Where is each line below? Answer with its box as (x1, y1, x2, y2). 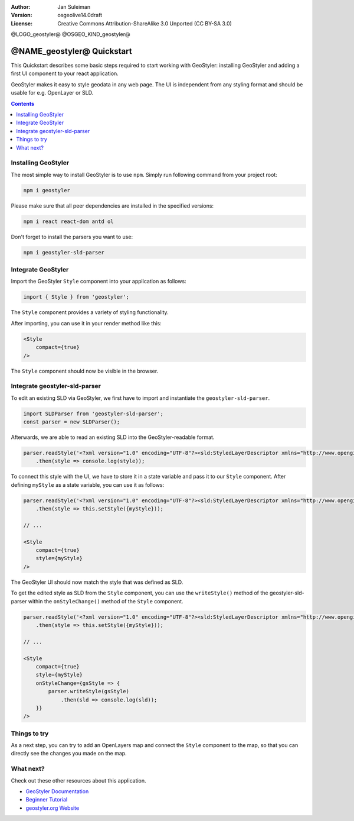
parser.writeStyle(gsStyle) (48, 688, 130, 695)
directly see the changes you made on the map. (11, 750, 127, 757)
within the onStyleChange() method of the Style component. (28, 597, 183, 605)
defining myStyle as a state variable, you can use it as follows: (11, 481, 165, 488)
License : (11, 20, 32, 27)
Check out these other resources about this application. (11, 777, 147, 784)
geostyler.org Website (25, 804, 80, 812)
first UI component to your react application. (11, 70, 119, 77)
